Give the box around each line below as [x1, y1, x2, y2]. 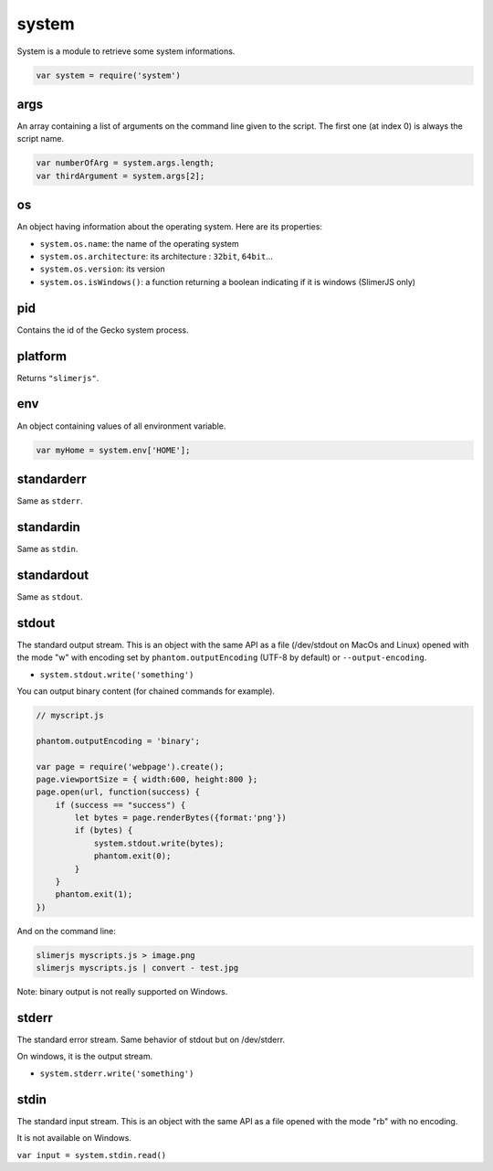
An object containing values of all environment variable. [16, 420, 226, 431]
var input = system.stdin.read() [16, 1150, 167, 1160]
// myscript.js [36, 709, 104, 720]
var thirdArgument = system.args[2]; [36, 170, 205, 181]
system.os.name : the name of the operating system [39, 238, 239, 249]
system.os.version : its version [39, 263, 165, 274]
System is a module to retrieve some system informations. [16, 46, 236, 57]
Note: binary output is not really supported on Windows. [16, 986, 228, 997]
